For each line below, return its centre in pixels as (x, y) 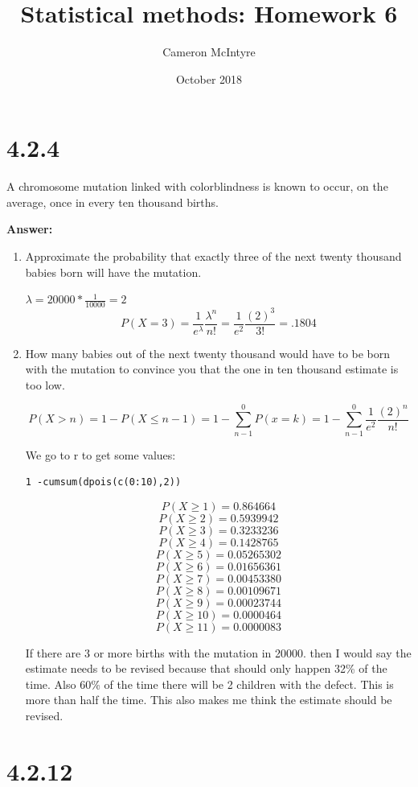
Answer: (30, 229)
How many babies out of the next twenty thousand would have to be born (208, 353)
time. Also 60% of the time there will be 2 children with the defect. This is (209, 684)
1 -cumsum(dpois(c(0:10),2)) (103, 482)
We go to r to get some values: (100, 454)
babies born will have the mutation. (113, 272)
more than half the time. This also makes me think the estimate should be (209, 700)
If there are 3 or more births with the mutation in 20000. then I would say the (218, 652)
